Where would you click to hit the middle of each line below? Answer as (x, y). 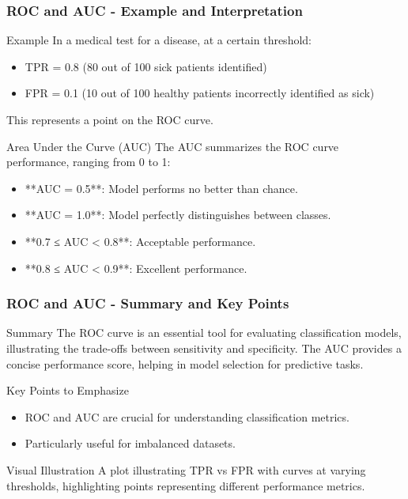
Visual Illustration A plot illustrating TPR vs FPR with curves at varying (186, 469)
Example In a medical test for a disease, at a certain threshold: (159, 40)
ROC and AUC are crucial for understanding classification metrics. (187, 416)
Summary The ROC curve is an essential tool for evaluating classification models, (204, 333)
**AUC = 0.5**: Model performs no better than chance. (161, 188)
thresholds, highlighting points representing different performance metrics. (186, 485)
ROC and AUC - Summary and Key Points (148, 303)
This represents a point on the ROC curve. (110, 119)
